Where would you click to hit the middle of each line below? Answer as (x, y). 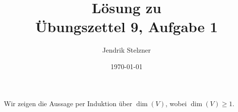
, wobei (176, 103)
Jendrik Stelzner (127, 50)
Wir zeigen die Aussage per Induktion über (68, 103)
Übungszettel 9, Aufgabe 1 (127, 27)
